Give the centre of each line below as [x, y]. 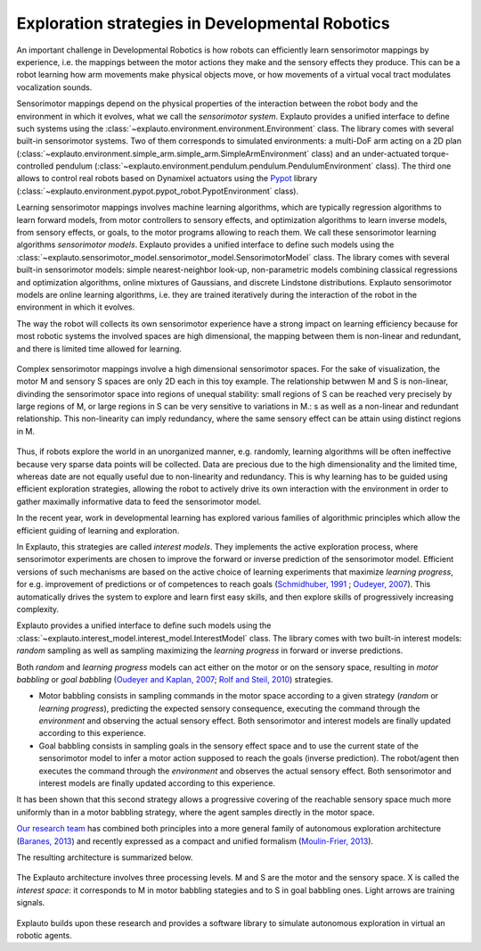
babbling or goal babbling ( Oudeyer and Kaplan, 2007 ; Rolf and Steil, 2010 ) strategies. [175, 679]
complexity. [38, 609]
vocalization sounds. [54, 87]
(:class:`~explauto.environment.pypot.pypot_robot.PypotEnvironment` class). [157, 191]
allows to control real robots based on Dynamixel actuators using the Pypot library [167, 178]
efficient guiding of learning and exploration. [98, 530]
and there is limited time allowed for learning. [99, 349]
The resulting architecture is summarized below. [105, 857]
